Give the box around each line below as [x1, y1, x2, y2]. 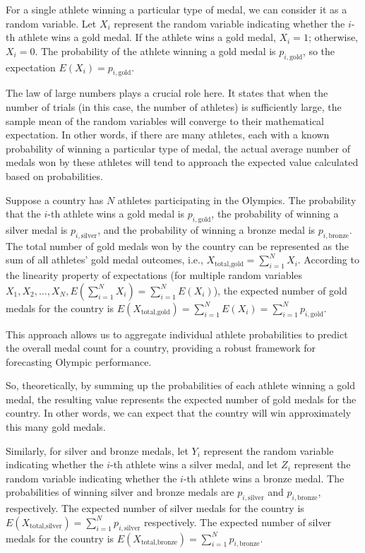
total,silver [30, 523, 62, 530]
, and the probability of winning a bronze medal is [97, 222, 316, 237]
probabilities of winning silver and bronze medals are [6, 484, 234, 499]
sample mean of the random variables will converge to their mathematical [6, 113, 324, 128]
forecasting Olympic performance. [6, 354, 152, 369]
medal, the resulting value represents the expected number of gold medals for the [6, 391, 357, 406]
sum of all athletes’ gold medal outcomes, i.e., [6, 252, 203, 267]
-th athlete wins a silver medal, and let [110, 457, 278, 472]
